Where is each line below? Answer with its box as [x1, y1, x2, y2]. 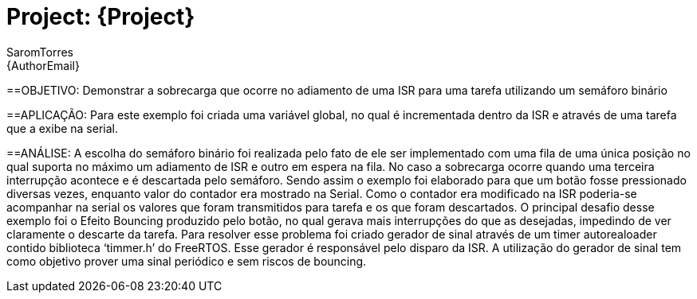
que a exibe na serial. [6, 121, 119, 135]
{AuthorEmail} [6, 58, 80, 72]
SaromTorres [6, 45, 73, 59]
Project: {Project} [6, 3, 195, 30]
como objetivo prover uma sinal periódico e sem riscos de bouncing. [6, 254, 367, 268]
